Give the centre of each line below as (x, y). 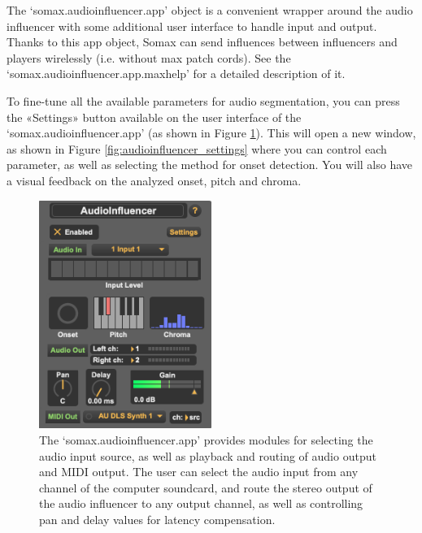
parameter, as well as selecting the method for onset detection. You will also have (209, 165)
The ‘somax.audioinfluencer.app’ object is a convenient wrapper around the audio (210, 10)
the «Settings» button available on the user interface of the (154, 117)
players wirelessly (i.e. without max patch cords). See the (149, 57)
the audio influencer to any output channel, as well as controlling (201, 503)
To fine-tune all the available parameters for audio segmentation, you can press (203, 100)
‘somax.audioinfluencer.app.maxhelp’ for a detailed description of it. (176, 74)
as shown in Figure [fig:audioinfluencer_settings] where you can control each (197, 148)
